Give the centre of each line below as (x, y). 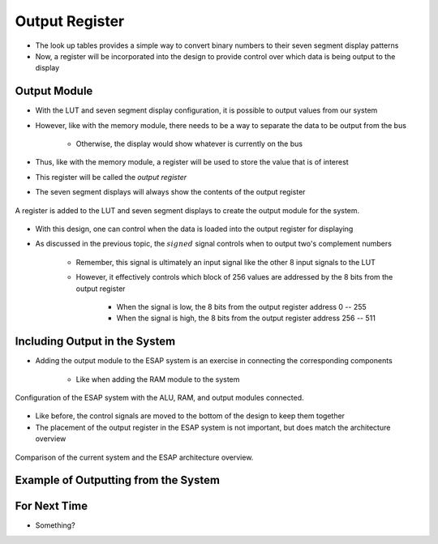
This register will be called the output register (111, 177)
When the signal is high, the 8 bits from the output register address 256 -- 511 (246, 318)
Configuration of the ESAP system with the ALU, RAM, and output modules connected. (159, 398)
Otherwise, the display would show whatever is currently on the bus (189, 144)
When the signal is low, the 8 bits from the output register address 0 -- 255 (241, 306)
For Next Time (52, 506)
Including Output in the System (95, 342)
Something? (56, 525)
